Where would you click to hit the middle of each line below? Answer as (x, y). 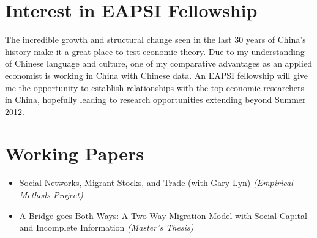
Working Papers (74, 153)
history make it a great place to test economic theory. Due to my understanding (155, 51)
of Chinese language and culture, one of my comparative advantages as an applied (158, 63)
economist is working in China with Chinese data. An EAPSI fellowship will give (157, 75)
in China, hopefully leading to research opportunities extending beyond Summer (155, 99)
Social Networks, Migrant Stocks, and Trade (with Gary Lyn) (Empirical (156, 183)
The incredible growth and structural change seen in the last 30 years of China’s (155, 39)
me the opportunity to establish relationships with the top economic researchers (155, 87)
